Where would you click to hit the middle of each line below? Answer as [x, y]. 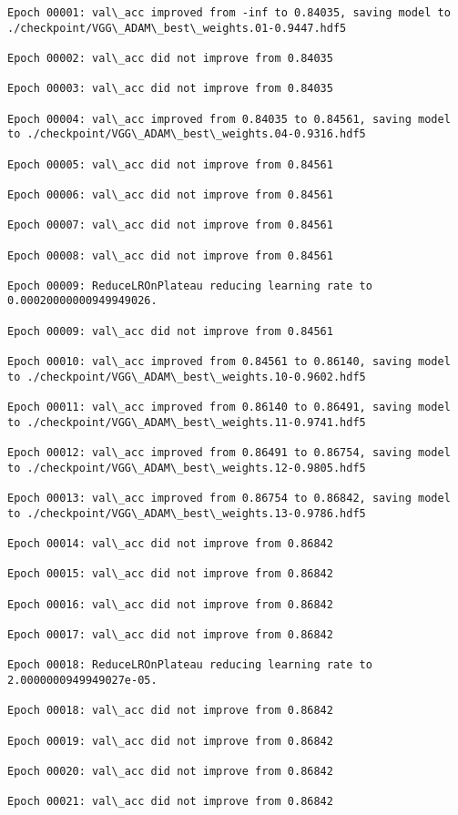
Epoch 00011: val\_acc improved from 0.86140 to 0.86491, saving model [229, 407]
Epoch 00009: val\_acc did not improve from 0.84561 [170, 331]
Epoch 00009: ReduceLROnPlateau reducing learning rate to [190, 285]
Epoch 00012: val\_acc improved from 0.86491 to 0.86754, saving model [229, 453]
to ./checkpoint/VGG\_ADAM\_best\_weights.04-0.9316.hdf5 [187, 134]
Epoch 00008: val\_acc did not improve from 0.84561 [170, 255]
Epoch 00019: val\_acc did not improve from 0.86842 [170, 741]
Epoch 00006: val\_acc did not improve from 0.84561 [170, 194]
